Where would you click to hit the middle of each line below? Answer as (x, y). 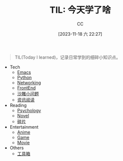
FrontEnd (26, 88)
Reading (18, 105)
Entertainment (24, 127)
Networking (29, 82)
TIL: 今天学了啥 (80, 10)
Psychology (29, 110)
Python (24, 77)
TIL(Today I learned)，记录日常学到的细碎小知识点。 (67, 57)
